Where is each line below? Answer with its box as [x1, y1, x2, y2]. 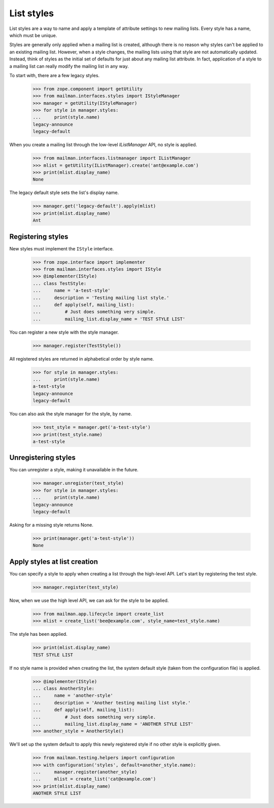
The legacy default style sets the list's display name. [9, 189, 119, 196]
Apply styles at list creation [9, 557, 98, 566]
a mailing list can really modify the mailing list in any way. [9, 63, 129, 69]
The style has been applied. [9, 631, 68, 637]
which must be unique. [9, 32, 57, 38]
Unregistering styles [9, 454, 76, 462]
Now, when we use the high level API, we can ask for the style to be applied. [9, 597, 169, 603]
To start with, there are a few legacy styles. [9, 72, 100, 78]
